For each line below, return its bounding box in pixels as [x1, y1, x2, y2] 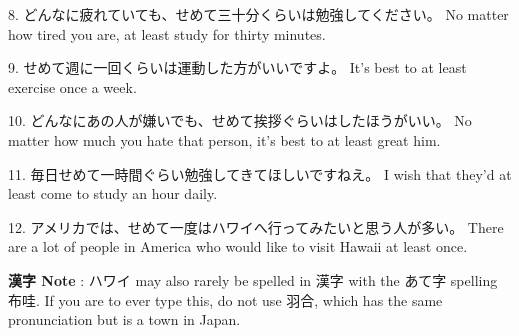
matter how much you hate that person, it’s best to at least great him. [8, 129, 441, 150]
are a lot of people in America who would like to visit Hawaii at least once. [8, 236, 468, 257]
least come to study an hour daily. [8, 183, 218, 204]
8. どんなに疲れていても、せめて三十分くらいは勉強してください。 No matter [8, 4, 509, 24]
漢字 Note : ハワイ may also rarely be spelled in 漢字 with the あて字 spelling [8, 269, 498, 290]
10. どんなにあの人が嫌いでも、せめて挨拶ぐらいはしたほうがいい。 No [8, 110, 472, 131]
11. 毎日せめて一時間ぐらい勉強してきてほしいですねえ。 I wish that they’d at [8, 163, 512, 184]
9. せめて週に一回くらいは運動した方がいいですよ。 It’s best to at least [8, 57, 467, 78]
